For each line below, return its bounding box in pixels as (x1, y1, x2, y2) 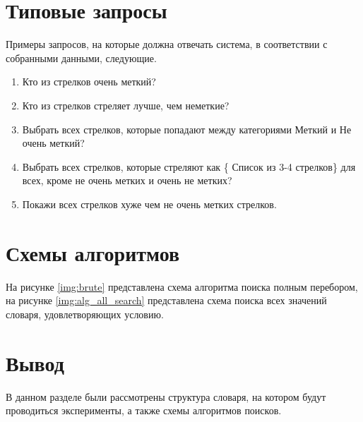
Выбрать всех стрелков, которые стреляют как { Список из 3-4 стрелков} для (22, 159, 356, 174)
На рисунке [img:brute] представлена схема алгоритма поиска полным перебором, (6, 279, 358, 294)
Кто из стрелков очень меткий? (22, 74, 156, 89)
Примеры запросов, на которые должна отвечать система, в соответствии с (6, 37, 328, 52)
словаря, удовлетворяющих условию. (6, 306, 164, 321)
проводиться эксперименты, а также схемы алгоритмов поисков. (6, 403, 282, 418)
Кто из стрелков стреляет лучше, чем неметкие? (22, 97, 230, 112)
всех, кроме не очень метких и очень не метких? (22, 173, 232, 188)
